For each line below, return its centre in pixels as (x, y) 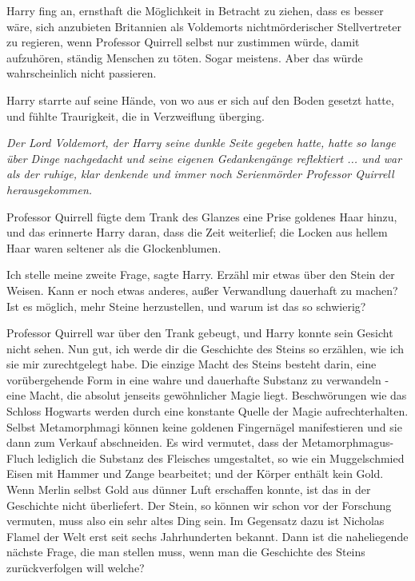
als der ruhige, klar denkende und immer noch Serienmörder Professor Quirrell (200, 174)
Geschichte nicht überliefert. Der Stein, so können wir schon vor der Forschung (199, 505)
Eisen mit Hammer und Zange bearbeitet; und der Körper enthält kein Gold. (195, 474)
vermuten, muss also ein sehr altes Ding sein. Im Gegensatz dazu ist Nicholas (196, 521)
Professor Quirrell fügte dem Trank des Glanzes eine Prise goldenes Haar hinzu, (202, 216)
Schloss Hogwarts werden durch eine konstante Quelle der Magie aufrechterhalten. (207, 411)
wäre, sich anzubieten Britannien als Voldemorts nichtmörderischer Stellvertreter (204, 26)
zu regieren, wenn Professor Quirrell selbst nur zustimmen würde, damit (183, 42)
